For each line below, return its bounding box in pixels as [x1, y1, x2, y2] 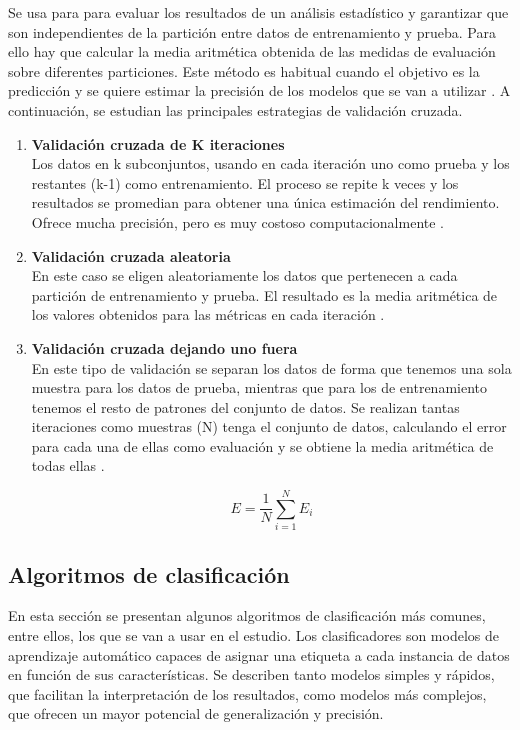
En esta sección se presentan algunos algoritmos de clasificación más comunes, [8, 605, 486, 626]
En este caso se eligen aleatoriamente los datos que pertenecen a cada [31, 265, 458, 286]
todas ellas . [31, 455, 105, 476]
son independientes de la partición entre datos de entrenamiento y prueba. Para [8, 21, 496, 42]
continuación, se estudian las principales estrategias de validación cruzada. [8, 99, 463, 120]
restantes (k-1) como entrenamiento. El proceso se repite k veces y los [31, 172, 459, 193]
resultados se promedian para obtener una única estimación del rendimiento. [31, 192, 500, 213]
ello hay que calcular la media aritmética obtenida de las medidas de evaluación [8, 41, 496, 62]
